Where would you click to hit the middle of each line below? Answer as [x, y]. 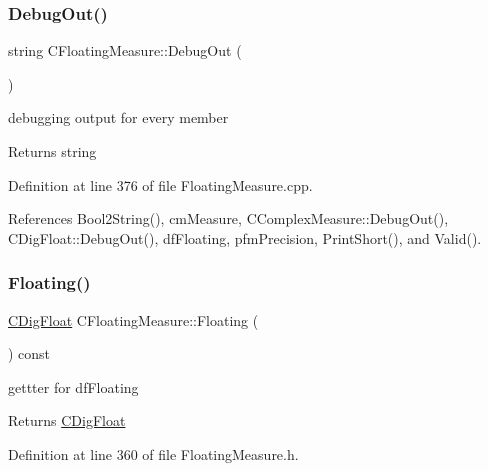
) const [29, 353]
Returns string [52, 151]
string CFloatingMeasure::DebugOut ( [125, 50]
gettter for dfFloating [73, 386]
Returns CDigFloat [67, 420]
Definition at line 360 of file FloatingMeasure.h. [153, 453]
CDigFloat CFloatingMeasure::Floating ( [133, 319]
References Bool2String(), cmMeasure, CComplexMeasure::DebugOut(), [228, 218]
